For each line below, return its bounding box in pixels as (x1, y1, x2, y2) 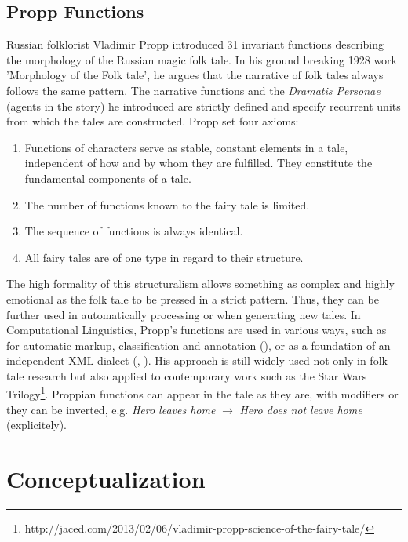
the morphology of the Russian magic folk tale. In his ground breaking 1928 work (6, 51, 397, 67)
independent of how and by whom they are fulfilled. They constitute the (24, 155, 373, 171)
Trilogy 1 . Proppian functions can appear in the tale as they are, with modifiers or (6, 384, 399, 402)
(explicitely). (6, 417, 67, 433)
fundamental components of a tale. (24, 169, 191, 186)
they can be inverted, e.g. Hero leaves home (6, 401, 216, 417)
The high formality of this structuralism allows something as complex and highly (6, 275, 395, 292)
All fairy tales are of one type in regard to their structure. (24, 249, 304, 265)
